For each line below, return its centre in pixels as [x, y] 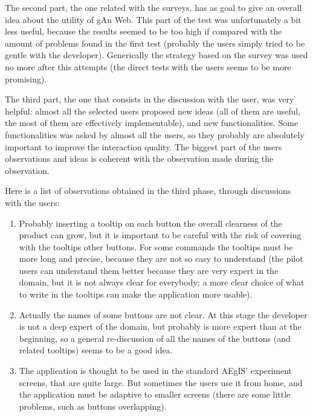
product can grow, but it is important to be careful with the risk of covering [160, 235]
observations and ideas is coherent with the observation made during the [139, 158]
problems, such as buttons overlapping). [93, 406]
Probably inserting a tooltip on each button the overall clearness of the [150, 223]
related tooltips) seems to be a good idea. [96, 350]
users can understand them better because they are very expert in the [149, 270]
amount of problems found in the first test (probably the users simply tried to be [155, 43]
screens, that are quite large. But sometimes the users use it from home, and [161, 382]
